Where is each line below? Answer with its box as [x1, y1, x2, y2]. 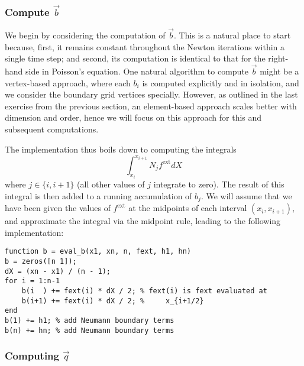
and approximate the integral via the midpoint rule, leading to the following [5, 215, 281, 227]
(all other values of [77, 178, 145, 190]
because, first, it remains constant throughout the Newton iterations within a [5, 40, 285, 53]
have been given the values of [5, 202, 111, 214]
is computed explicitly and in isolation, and [142, 76, 299, 89]
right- [268, 52, 289, 64]
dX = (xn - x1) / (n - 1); [5, 267, 111, 276]
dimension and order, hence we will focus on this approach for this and [5, 111, 262, 124]
